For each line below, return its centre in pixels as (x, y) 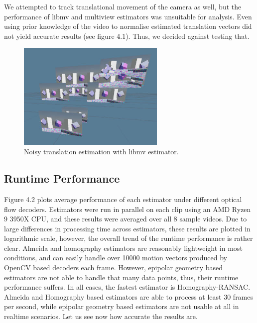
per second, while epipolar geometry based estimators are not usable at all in (122, 306)
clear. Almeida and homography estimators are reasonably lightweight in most (123, 248)
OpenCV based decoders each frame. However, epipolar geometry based (114, 268)
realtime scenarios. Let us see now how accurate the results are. (101, 316)
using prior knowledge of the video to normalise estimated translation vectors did (128, 26)
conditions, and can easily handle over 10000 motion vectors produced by (116, 258)
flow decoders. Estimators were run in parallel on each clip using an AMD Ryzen (128, 209)
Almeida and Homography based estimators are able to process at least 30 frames (129, 296)
